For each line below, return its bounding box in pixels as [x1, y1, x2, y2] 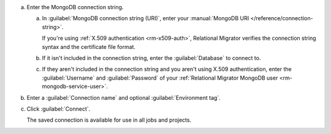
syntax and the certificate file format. [42, 43, 136, 50]
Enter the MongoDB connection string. [26, 4, 124, 10]
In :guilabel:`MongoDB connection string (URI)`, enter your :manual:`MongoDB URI [42, 15, 249, 22]
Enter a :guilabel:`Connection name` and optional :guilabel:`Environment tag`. [26, 94, 221, 101]
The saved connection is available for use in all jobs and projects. [26, 116, 192, 124]
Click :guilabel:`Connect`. [26, 105, 91, 113]
